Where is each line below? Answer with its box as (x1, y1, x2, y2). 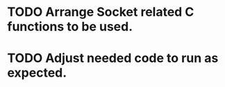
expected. (7, 65, 67, 81)
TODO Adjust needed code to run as (7, 50, 219, 66)
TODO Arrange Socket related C (7, 4, 194, 20)
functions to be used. (7, 19, 133, 35)
